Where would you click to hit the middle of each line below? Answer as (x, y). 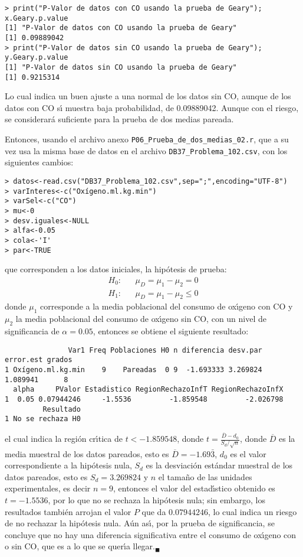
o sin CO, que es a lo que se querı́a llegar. (80, 546)
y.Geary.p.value (37, 58)
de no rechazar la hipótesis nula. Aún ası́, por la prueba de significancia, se (140, 523)
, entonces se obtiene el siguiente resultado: (171, 331)
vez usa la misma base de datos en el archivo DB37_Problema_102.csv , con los (146, 150)
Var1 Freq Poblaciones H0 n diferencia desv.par (165, 350)
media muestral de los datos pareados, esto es (87, 453)
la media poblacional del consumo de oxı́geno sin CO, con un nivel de (141, 319)
